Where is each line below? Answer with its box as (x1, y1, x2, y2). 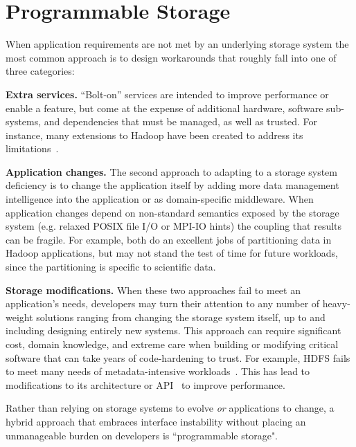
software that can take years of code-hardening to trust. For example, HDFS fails (6, 350, 350, 365)
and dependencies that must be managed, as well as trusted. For (44, 114, 318, 129)
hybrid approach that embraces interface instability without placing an (6, 414, 306, 428)
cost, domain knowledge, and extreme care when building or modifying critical (6, 337, 339, 351)
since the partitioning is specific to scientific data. (6, 259, 216, 274)
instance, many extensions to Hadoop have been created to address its (6, 127, 303, 142)
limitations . (6, 141, 59, 156)
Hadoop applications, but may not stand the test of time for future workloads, (6, 246, 338, 260)
